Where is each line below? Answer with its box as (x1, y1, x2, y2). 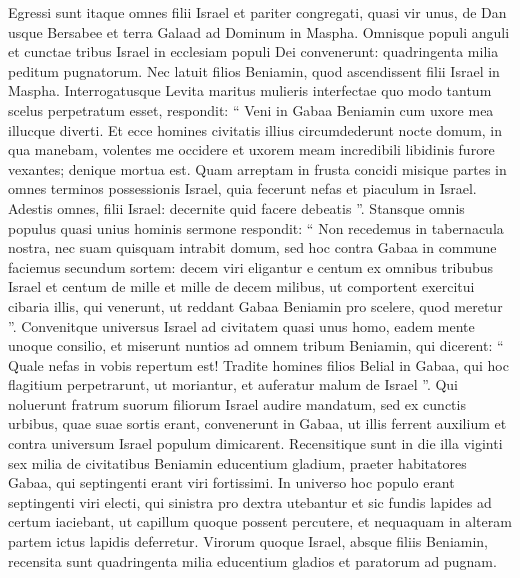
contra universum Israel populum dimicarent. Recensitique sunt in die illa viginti (8, 433, 503, 454)
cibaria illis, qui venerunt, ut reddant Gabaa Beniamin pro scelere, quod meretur (8, 295, 503, 316)
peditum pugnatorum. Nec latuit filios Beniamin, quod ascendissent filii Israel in (8, 60, 500, 81)
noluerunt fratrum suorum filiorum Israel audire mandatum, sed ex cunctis (8, 393, 466, 414)
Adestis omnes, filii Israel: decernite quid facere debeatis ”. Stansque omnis (8, 197, 465, 218)
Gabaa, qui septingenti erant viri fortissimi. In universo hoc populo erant (8, 472, 455, 493)
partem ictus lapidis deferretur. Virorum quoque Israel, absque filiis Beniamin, (8, 531, 489, 552)
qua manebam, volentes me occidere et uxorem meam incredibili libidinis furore (8, 139, 495, 160)
